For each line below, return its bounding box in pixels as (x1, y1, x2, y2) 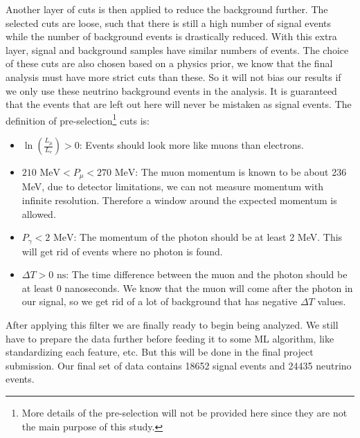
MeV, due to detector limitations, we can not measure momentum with (21, 179, 324, 194)
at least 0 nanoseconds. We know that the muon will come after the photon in (21, 280, 353, 295)
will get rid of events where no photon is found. (21, 244, 223, 258)
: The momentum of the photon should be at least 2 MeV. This (73, 230, 343, 244)
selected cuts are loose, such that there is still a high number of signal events (6, 15, 332, 30)
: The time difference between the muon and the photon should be (66, 267, 348, 282)
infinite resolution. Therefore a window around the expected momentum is (21, 193, 337, 208)
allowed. (21, 206, 56, 221)
